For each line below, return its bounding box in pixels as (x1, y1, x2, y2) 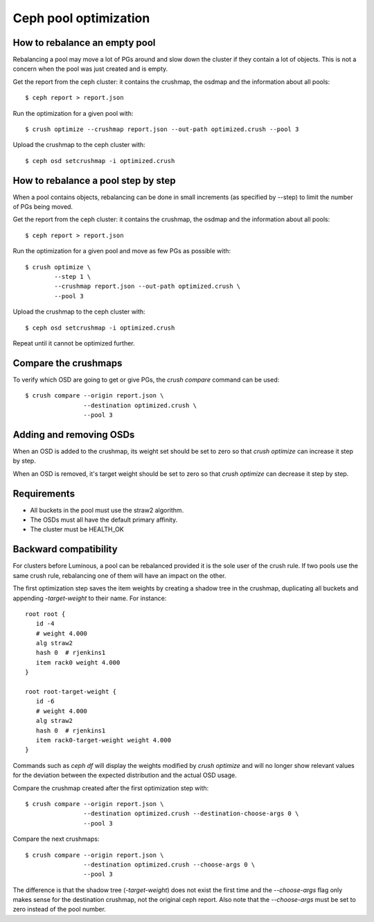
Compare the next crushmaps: (12, 835, 100, 843)
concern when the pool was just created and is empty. (12, 65, 168, 73)
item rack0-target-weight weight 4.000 (35, 736, 172, 744)
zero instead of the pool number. (12, 905, 107, 914)
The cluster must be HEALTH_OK (30, 525, 124, 533)
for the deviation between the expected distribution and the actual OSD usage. (12, 771, 237, 780)
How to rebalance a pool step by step (12, 174, 176, 187)
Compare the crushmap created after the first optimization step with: (12, 784, 209, 792)
